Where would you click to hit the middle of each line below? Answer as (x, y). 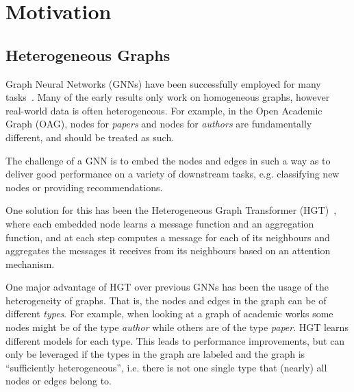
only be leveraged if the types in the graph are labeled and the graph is (155, 354)
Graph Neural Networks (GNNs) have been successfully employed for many (163, 83)
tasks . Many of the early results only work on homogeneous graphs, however (168, 97)
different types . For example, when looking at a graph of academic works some (169, 314)
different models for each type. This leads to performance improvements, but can (175, 340)
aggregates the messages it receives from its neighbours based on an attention (168, 250)
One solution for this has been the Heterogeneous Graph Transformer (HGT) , (171, 210)
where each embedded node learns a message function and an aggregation (160, 223)
